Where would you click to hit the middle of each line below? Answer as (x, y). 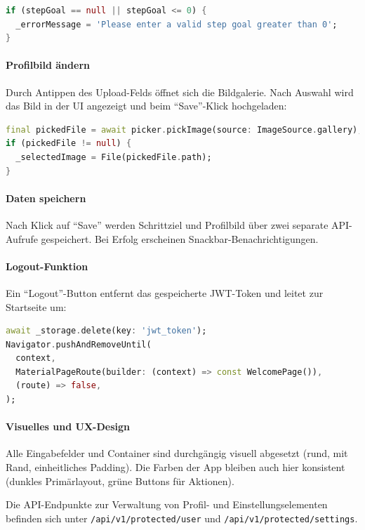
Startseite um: (36, 306)
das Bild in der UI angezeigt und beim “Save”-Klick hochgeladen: (146, 106)
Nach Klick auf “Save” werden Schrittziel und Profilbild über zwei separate (167, 224)
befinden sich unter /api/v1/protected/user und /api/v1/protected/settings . (182, 518)
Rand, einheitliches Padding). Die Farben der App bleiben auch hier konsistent (175, 467)
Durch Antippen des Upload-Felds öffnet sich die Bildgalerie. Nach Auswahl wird (180, 92)
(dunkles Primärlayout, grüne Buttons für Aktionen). (120, 481)
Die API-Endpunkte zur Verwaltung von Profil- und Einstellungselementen (167, 504)
